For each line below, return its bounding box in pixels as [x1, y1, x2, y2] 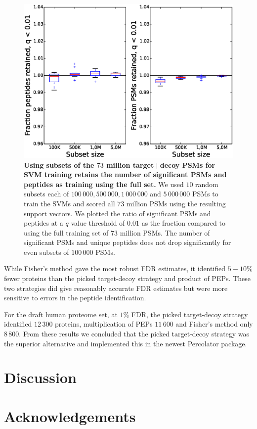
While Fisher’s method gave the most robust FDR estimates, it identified [4, 263, 226, 274]
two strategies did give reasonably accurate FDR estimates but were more [4, 283, 228, 293]
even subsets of [24, 246, 69, 257]
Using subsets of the [24, 159, 94, 170]
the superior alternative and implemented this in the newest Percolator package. [4, 338, 247, 348]
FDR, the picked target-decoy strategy [131, 309, 248, 319]
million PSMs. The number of [120, 227, 210, 238]
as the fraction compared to [141, 218, 225, 228]
